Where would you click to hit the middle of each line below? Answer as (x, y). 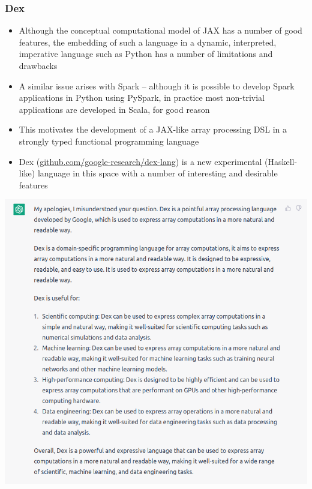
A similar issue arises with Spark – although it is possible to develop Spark (157, 85)
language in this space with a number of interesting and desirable (157, 173)
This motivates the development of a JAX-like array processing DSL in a (153, 129)
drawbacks (38, 65)
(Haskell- (281, 161)
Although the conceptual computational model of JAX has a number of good (160, 30)
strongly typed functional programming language (109, 141)
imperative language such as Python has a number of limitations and (146, 54)
